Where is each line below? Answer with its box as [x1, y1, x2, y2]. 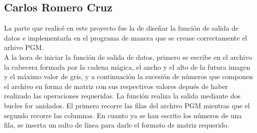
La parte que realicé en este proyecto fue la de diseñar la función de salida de [4, 23, 239, 33]
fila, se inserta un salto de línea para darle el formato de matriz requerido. [4, 120, 229, 130]
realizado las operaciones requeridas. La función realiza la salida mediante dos [4, 90, 241, 101]
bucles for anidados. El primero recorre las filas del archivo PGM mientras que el [4, 100, 250, 110]
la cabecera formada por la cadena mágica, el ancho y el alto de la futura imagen [4, 61, 251, 72]
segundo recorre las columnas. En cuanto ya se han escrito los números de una [4, 110, 242, 120]
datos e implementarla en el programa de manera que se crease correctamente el [4, 32, 248, 43]
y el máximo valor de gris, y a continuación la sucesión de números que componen [4, 71, 253, 82]
